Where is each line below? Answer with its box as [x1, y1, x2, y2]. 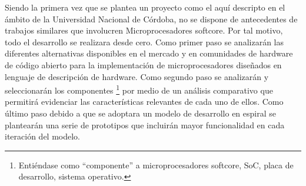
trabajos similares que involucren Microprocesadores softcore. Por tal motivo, [5, 24, 283, 36]
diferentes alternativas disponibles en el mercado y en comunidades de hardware [5, 47, 293, 59]
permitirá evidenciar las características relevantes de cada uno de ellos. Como [5, 95, 284, 108]
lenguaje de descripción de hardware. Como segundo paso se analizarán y [5, 70, 269, 82]
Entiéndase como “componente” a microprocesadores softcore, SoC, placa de [18, 158, 294, 171]
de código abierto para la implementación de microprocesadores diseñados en [5, 58, 282, 71]
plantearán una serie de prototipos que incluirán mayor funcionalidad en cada [5, 118, 285, 131]
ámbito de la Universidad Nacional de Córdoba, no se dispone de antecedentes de [5, 12, 298, 25]
